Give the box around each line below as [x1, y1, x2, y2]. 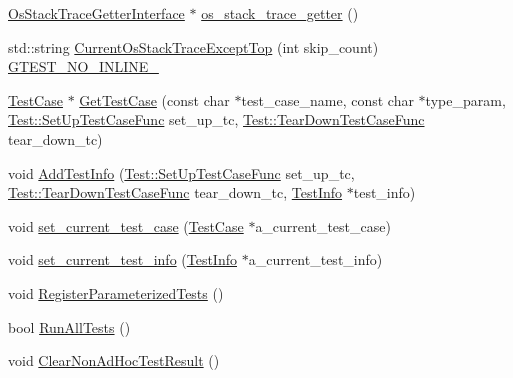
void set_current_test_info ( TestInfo [8, 249, 237, 270]
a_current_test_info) [248, 249, 383, 270]
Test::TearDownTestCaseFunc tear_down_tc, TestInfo [8, 182, 343, 203]
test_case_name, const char [241, 89, 414, 110]
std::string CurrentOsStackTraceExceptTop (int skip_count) [8, 36, 379, 57]
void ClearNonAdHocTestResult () [8, 350, 220, 371]
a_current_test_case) [255, 215, 391, 236]
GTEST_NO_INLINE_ [8, 56, 159, 77]
